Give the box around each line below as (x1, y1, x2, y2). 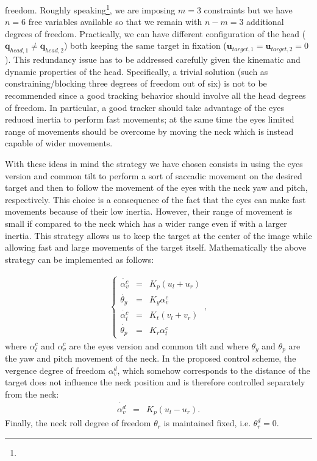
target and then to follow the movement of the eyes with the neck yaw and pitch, (5, 181, 308, 194)
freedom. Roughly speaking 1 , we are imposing (5, 2, 176, 16)
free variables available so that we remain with (28, 15, 202, 28)
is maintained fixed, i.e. (163, 416, 251, 429)
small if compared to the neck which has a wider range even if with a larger (5, 216, 287, 229)
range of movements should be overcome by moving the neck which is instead (5, 124, 294, 137)
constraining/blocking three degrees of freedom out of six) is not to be (5, 77, 267, 90)
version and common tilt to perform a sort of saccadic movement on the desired (5, 169, 302, 182)
